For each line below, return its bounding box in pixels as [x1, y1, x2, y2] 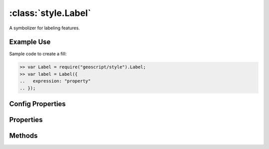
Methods [9, 132, 38, 140]
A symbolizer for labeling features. [9, 25, 80, 31]
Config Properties [9, 100, 66, 108]
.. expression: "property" [19, 78, 91, 84]
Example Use [9, 38, 51, 46]
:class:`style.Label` [9, 7, 91, 18]
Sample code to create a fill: [9, 51, 67, 57]
